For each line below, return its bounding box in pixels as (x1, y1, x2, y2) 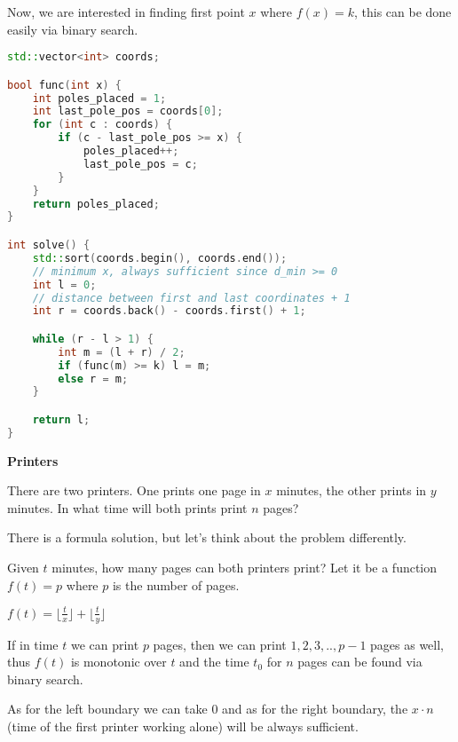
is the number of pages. (112, 575, 240, 594)
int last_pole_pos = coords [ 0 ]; (32, 105, 224, 118)
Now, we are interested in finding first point (7, 3, 245, 20)
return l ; (32, 413, 91, 426)
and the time (179, 652, 249, 671)
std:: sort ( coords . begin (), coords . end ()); (32, 251, 288, 264)
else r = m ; (58, 372, 129, 385)
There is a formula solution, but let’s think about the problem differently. (7, 528, 407, 547)
